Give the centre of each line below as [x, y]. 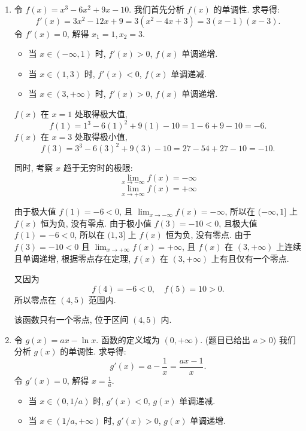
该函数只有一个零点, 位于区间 [71, 320]
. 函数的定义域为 [128, 339]
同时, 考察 [34, 168]
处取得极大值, [101, 113]
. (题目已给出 [225, 339]
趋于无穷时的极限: [98, 168]
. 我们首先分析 [157, 9]
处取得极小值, [101, 137]
